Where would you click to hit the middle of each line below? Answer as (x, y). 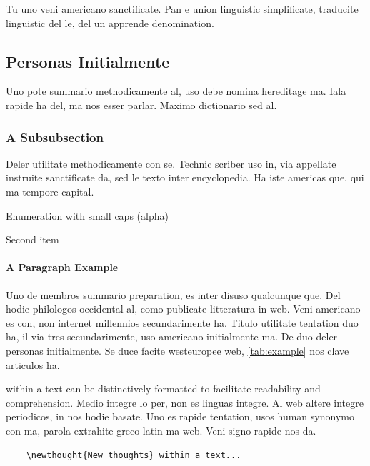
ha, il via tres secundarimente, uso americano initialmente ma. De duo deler (172, 336)
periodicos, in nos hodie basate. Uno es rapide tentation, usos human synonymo (180, 416)
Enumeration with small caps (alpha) (87, 215)
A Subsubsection (55, 137)
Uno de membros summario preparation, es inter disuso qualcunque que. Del (173, 294)
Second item (32, 239)
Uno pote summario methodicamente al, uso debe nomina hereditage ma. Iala (176, 91)
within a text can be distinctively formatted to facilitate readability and (163, 389)
